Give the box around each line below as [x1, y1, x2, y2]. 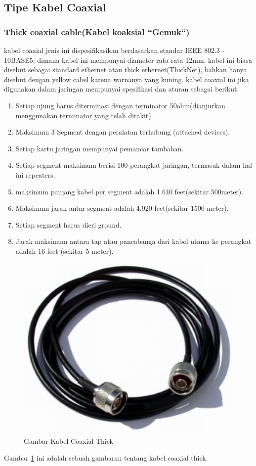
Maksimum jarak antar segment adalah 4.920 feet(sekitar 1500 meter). [15, 203, 229, 213]
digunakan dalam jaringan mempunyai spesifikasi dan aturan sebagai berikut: [4, 84, 239, 94]
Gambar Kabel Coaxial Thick [24, 436, 113, 446]
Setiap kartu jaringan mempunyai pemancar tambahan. [15, 143, 184, 153]
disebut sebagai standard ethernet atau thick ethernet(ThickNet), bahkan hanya [4, 64, 247, 75]
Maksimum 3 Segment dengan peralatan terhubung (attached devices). [15, 127, 230, 137]
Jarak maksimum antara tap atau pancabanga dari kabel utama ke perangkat [15, 236, 252, 246]
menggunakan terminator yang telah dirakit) [15, 110, 151, 120]
